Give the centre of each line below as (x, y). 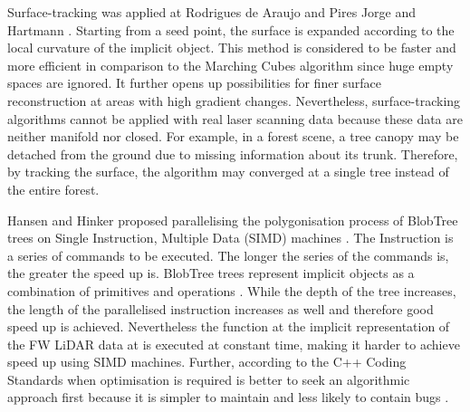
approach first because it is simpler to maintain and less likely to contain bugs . (228, 397)
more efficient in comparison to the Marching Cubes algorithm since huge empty (230, 65)
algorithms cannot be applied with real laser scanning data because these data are (235, 118)
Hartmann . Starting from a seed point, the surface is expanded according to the (231, 29)
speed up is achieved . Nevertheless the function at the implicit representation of (229, 326)
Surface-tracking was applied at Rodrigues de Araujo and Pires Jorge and (212, 12)
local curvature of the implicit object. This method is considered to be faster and (232, 48)
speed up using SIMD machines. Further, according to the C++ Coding (207, 362)
